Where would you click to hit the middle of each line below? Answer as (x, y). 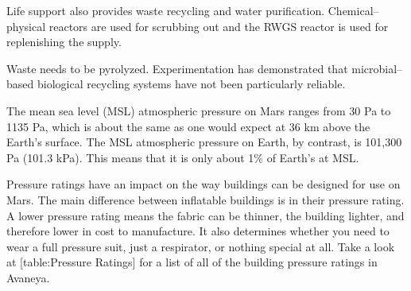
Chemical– (353, 10)
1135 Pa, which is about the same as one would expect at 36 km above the (188, 126)
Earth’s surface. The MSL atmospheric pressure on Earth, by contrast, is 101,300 (204, 142)
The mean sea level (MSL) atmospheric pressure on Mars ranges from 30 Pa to (199, 110)
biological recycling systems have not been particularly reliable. (191, 84)
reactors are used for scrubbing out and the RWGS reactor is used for (219, 26)
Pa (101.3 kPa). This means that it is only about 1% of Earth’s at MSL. (183, 157)
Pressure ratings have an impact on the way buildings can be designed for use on (204, 184)
